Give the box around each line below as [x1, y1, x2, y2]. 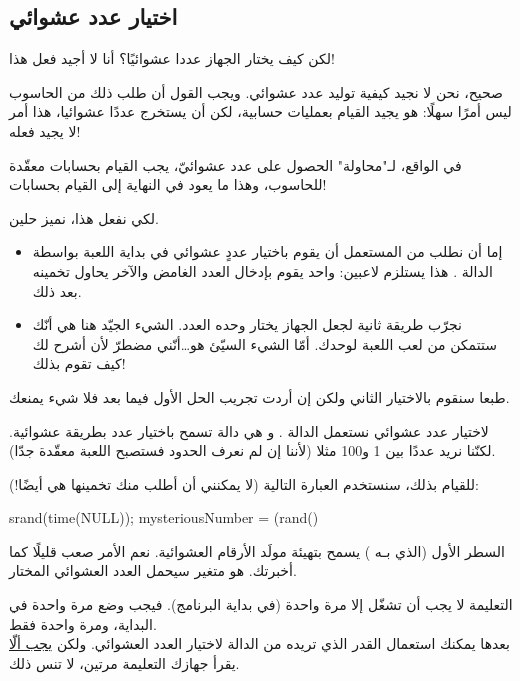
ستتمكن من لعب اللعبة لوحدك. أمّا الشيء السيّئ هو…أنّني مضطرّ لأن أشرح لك [32, 333, 497, 354]
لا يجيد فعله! [9, 120, 81, 141]
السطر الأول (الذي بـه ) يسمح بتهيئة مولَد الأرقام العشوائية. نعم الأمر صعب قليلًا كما [9, 540, 505, 561]
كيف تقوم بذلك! [32, 353, 126, 374]
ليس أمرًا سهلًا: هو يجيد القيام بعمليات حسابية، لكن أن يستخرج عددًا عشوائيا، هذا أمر [9, 101, 512, 122]
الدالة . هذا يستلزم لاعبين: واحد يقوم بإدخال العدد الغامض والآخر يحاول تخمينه [32, 260, 493, 281]
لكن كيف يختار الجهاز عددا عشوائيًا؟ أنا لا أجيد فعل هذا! [9, 48, 335, 69]
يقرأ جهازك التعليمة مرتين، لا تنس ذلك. [9, 652, 240, 673]
